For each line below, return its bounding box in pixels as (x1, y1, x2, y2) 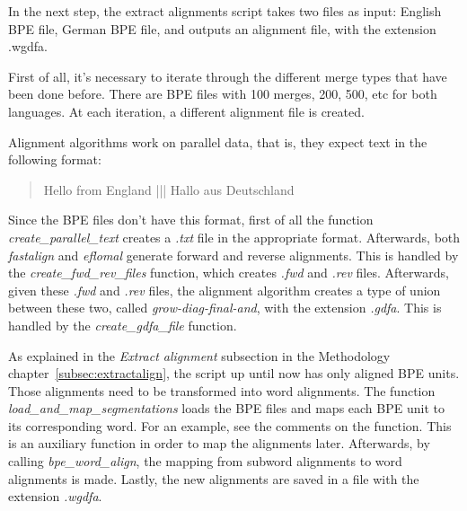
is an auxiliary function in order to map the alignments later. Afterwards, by (8, 434, 430, 453)
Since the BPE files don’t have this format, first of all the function (8, 210, 374, 229)
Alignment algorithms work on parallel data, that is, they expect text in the (8, 132, 427, 151)
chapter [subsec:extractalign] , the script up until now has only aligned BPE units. (8, 364, 460, 383)
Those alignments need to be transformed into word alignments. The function (8, 381, 436, 400)
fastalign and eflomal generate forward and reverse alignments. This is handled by (8, 245, 459, 264)
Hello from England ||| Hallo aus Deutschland (43, 180, 295, 198)
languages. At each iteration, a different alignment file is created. (8, 101, 365, 120)
